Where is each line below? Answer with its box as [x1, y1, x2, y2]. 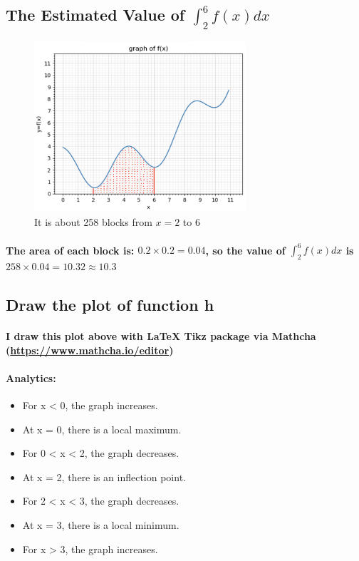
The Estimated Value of [6, 4, 185, 26]
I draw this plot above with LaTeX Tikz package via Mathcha [6, 329, 316, 344]
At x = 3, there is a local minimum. [22, 518, 179, 532]
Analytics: [6, 370, 56, 385]
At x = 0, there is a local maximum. [22, 421, 182, 436]
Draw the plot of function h [6, 294, 214, 316]
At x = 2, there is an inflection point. [22, 469, 186, 484]
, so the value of [205, 242, 286, 257]
